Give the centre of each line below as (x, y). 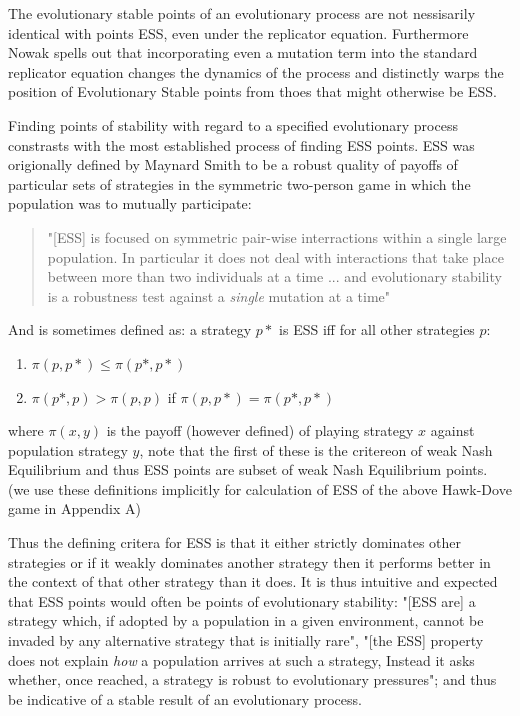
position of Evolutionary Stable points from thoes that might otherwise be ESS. (252, 91)
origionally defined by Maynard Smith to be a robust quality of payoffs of (233, 164)
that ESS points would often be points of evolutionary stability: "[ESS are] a (242, 600)
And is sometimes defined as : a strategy (130, 329)
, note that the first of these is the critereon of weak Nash (316, 449)
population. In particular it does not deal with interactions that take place (275, 256)
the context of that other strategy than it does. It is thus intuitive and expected (253, 581)
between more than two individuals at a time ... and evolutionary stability (274, 276)
